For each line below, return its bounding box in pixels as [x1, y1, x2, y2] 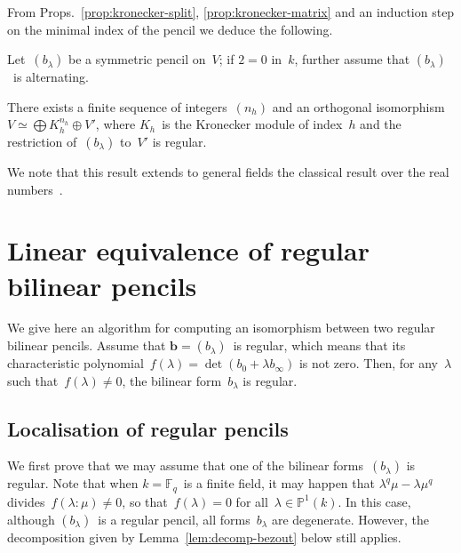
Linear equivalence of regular [7, 232, 370, 268]
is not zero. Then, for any [298, 354, 438, 373]
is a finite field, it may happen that [183, 474, 375, 493]
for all [235, 492, 268, 510]
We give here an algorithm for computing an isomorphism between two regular [7, 318, 435, 337]
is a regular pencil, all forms [98, 509, 250, 528]
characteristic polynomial [7, 354, 144, 373]
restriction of [7, 132, 77, 150]
